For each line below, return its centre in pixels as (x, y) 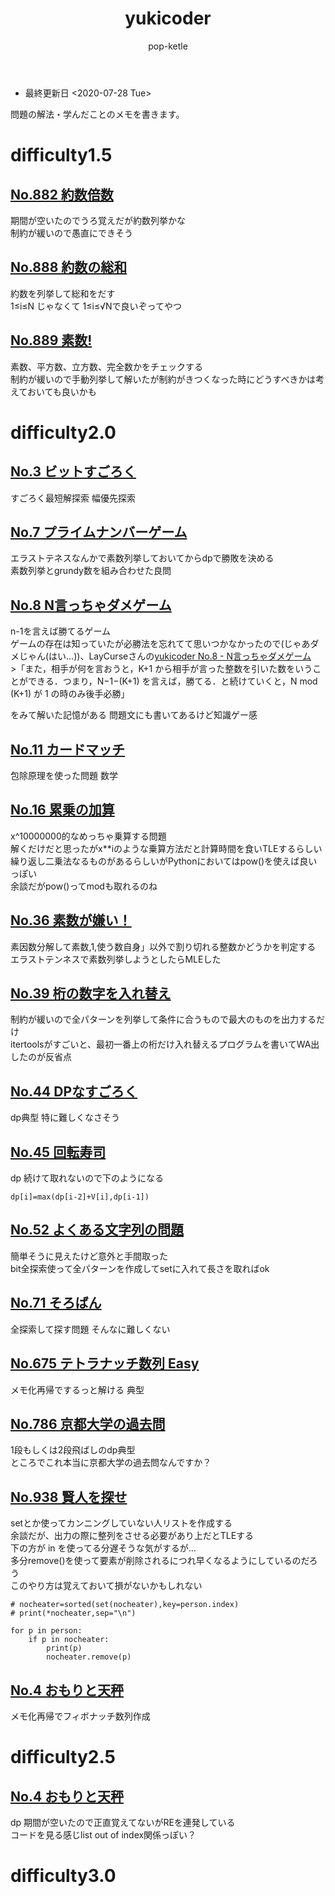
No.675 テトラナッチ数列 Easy (105, 1363)
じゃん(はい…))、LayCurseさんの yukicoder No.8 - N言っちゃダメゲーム (165, 656)
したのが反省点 (41, 1057)
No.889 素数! (51, 340)
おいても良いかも (61, 391)
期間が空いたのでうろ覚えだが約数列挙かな (98, 220)
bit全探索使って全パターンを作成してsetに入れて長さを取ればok (140, 1268)
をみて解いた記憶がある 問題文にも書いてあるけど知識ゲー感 (134, 715)
